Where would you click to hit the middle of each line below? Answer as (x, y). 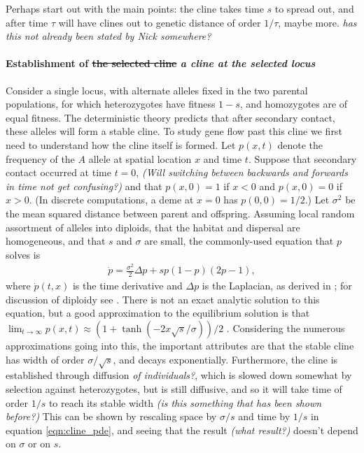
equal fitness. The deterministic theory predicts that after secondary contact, (170, 117)
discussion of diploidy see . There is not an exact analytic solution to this (163, 299)
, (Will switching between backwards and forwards (242, 172)
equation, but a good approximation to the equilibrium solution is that (158, 313)
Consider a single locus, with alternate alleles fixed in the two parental (157, 90)
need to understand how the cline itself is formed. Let (121, 144)
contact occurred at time (58, 172)
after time (27, 22)
